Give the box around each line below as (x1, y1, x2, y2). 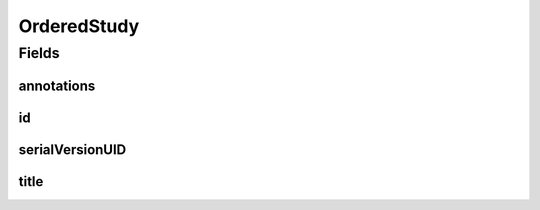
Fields (18, 44, 60, 62)
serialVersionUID (18, 141, 127, 158)
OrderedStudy (18, 15, 140, 37)
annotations (18, 77, 96, 94)
